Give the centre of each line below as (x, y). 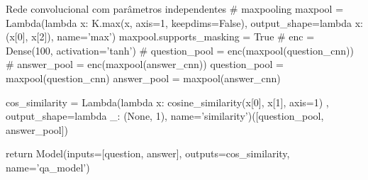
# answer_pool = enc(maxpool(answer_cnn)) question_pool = (145, 64)
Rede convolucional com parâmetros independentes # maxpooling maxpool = (175, 9)
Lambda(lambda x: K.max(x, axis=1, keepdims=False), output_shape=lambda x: (184, 22)
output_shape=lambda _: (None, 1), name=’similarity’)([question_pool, (165, 116)
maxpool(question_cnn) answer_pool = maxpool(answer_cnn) (143, 78)
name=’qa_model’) (48, 167)
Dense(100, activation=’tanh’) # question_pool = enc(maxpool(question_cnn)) (180, 50)
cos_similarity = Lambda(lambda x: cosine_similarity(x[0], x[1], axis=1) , (167, 102)
